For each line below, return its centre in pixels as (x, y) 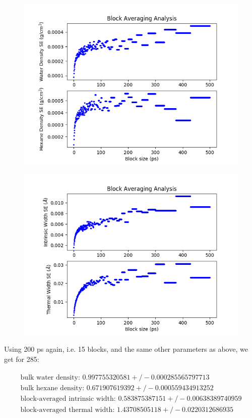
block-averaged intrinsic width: (68, 399)
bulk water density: (50, 378)
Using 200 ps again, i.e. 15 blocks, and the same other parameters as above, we (126, 349)
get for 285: (22, 359)
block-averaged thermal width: (68, 410)
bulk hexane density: (52, 388)
